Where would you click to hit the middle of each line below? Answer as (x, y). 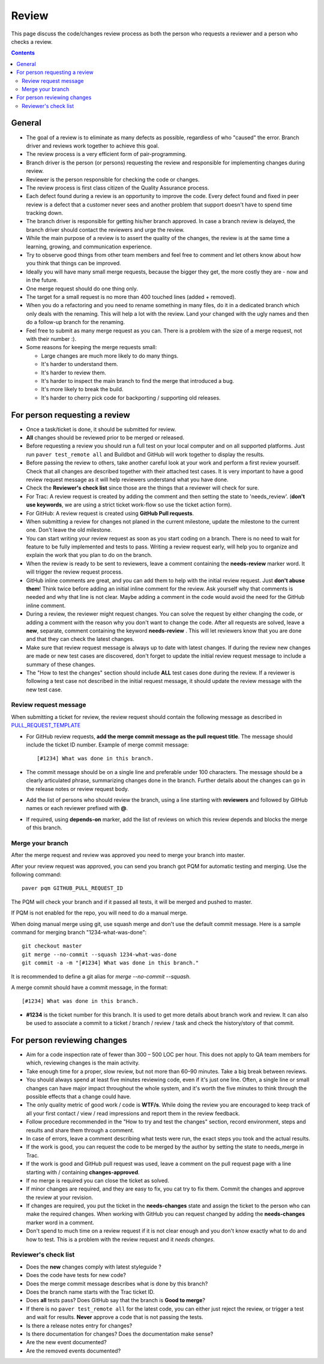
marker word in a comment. (60, 1222)
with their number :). (51, 338)
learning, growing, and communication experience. (89, 247)
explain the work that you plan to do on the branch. (89, 555)
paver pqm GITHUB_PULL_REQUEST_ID (72, 888)
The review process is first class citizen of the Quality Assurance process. (118, 188)
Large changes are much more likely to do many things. (110, 356)
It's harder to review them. (73, 373)
